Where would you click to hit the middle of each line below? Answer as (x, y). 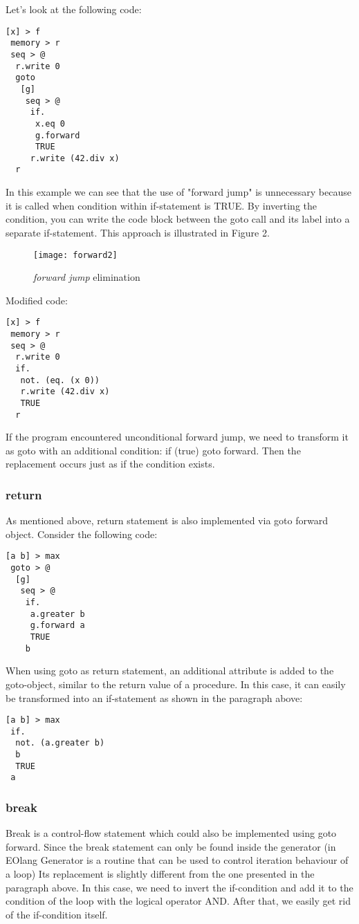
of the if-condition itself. (57, 914)
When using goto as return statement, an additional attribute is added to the (170, 671)
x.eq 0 (50, 123)
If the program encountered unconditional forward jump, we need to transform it (177, 437)
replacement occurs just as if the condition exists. (110, 464)
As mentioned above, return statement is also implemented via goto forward (167, 520)
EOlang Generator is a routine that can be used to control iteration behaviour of (177, 860)
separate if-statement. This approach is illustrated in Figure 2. (138, 232)
